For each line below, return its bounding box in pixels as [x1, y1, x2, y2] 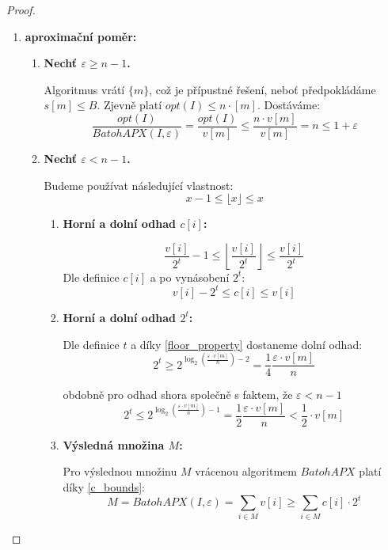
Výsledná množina [63, 436, 165, 453]
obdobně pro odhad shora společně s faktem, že [63, 386, 293, 403]
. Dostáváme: [257, 97, 321, 113]
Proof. [6, 2, 36, 17]
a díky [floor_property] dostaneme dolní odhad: [131, 336, 363, 352]
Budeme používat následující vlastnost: [44, 176, 234, 193]
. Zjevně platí [97, 97, 162, 113]
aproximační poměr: [25, 28, 137, 44]
